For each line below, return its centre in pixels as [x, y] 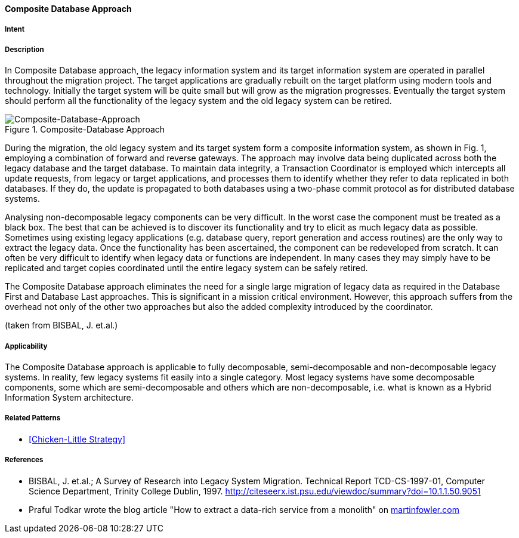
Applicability [26, 346]
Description [24, 49]
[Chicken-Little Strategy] [77, 439]
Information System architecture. [69, 397]
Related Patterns [33, 418]
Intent [15, 30]
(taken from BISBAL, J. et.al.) [61, 325]
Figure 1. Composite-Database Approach [85, 130]
